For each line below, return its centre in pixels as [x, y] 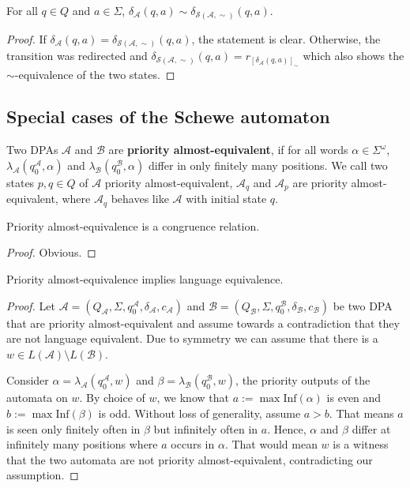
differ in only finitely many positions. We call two [268, 165]
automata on [37, 398]
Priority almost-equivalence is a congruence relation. [133, 225]
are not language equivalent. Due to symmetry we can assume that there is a [192, 338]
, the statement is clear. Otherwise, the [286, 38]
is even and [354, 398]
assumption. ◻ [43, 475]
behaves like [140, 199]
